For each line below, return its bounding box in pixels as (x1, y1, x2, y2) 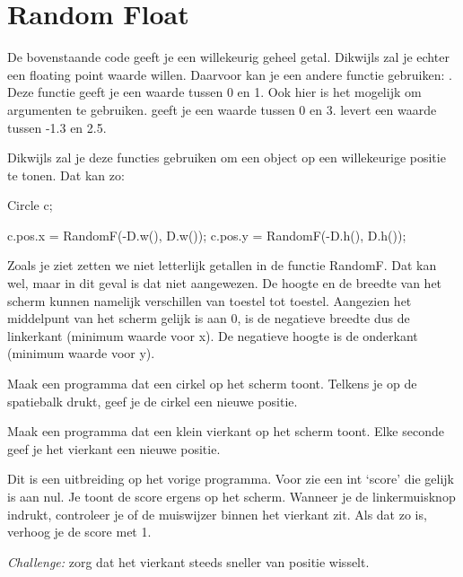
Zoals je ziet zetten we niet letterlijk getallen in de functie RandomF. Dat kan (7, 256, 437, 275)
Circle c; (7, 196, 53, 214)
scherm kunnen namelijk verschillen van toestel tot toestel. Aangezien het (7, 291, 412, 310)
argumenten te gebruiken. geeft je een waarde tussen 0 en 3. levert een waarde (7, 100, 437, 118)
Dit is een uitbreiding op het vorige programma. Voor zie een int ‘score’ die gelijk (7, 469, 454, 488)
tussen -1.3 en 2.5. (7, 118, 107, 136)
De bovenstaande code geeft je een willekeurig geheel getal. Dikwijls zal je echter (7, 48, 450, 66)
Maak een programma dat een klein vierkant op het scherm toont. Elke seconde (7, 422, 444, 441)
